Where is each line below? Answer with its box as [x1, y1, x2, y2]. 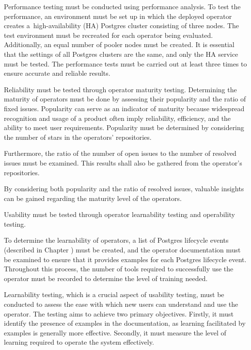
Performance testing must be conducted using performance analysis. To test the [4, 1, 241, 11]
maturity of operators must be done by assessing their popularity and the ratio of [4, 94, 246, 104]
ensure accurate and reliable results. [4, 68, 110, 78]
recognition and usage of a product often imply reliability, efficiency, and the [4, 113, 231, 123]
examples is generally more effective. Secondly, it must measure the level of [4, 327, 226, 337]
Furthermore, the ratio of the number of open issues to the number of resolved [4, 148, 236, 158]
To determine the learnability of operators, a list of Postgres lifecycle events [4, 235, 229, 245]
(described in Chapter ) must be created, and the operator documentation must [4, 245, 241, 255]
